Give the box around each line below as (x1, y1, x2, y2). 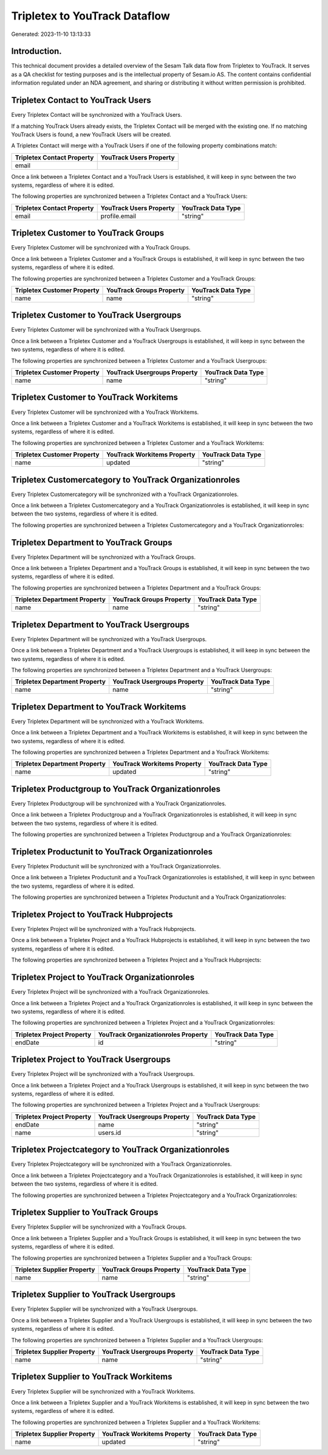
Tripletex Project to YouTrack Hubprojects (11, 910, 173, 919)
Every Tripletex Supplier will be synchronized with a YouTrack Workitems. (11, 1387, 196, 1395)
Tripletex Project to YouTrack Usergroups (11, 1055, 171, 1065)
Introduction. (11, 46, 62, 57)
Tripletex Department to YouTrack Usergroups (11, 619, 190, 630)
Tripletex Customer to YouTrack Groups (11, 228, 165, 239)
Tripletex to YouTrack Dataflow (11, 9, 170, 23)
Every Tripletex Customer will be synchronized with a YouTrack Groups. (11, 244, 191, 251)
